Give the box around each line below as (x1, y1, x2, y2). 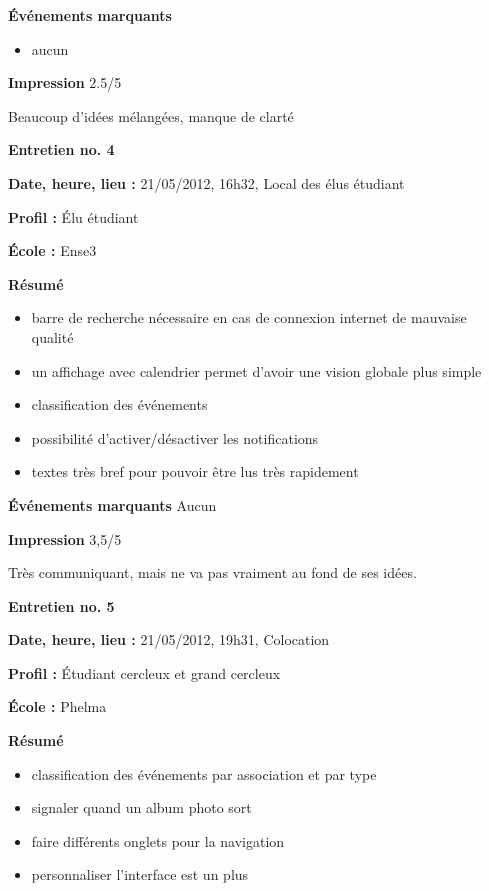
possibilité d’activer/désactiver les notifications (31, 427, 319, 448)
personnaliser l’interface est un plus (31, 864, 249, 885)
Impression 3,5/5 (8, 528, 122, 549)
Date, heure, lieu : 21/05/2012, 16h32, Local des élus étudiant (8, 172, 405, 193)
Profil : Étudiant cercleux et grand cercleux (8, 662, 281, 683)
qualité (31, 326, 74, 347)
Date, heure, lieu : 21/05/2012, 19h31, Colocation (8, 629, 330, 650)
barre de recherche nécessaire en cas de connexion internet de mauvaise (31, 307, 467, 328)
